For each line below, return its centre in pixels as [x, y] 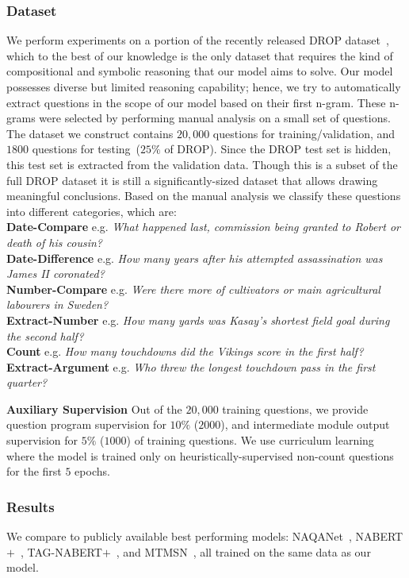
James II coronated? [55, 274]
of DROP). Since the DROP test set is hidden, [278, 149]
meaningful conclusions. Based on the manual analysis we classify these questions [204, 196]
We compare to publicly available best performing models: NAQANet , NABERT [205, 536]
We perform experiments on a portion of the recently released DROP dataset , [198, 40]
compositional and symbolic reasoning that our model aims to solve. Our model [200, 71]
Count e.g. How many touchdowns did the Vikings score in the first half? [185, 351]
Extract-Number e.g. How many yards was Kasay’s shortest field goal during [198, 320]
